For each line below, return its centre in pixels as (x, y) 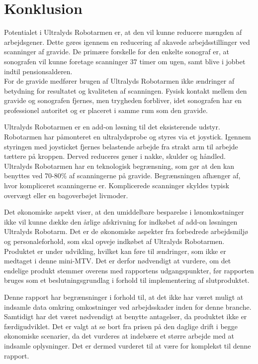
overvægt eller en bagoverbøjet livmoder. (66, 195)
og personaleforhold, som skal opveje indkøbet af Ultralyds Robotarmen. (114, 241)
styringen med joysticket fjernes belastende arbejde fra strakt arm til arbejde (121, 146)
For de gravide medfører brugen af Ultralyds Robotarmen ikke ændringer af (119, 81)
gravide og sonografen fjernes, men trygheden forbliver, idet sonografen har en (123, 100)
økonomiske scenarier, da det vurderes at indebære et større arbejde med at (119, 336)
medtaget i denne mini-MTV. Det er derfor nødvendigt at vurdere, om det (118, 261)
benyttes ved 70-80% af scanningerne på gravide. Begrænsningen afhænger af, (122, 176)
